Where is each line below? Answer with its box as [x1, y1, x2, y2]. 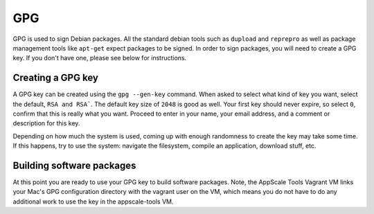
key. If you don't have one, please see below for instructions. [12, 54, 187, 62]
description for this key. [12, 119, 80, 127]
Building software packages [12, 160, 136, 171]
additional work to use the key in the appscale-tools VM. [12, 197, 174, 206]
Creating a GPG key [12, 72, 98, 84]
